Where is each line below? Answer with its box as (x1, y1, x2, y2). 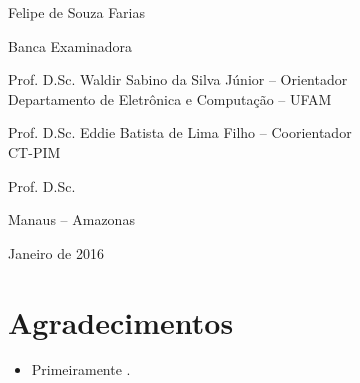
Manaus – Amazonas (8, 209, 135, 230)
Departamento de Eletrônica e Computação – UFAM (8, 88, 332, 109)
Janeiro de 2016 (8, 242, 104, 263)
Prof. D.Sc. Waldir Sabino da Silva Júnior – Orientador (8, 69, 348, 90)
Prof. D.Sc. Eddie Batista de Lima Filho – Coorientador (8, 122, 352, 143)
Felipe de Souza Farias (8, 2, 146, 22)
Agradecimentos (8, 301, 234, 342)
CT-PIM (8, 141, 61, 162)
